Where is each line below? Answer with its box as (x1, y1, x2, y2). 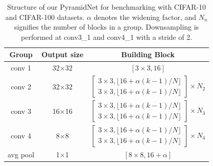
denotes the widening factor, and (93, 11, 197, 22)
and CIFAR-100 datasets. (5, 11, 85, 22)
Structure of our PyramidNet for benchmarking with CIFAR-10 (7, 2, 206, 12)
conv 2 (11, 81, 31, 91)
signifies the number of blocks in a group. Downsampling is (14, 21, 199, 32)
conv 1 (11, 62, 31, 73)
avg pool (8, 149, 35, 159)
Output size (41, 49, 84, 60)
